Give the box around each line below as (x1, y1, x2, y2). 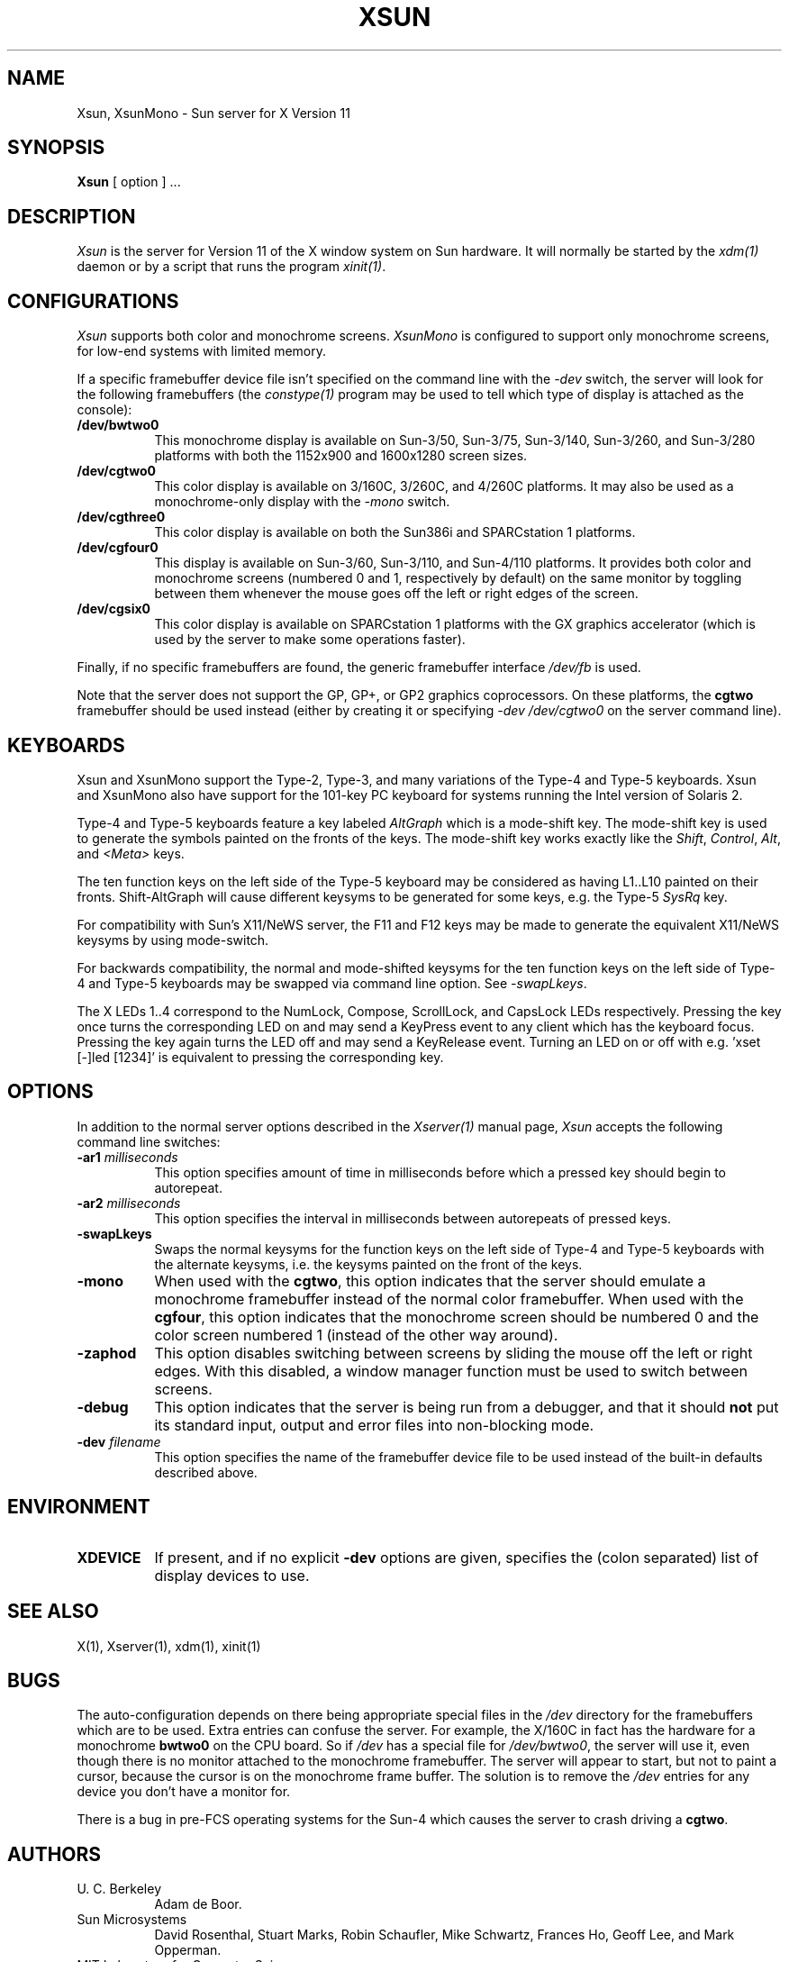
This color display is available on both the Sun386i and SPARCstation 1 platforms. (154, 524, 636, 540)
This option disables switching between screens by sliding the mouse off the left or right (154, 1343, 753, 1362)
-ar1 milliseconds (77, 1149, 178, 1165)
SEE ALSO (7, 1600, 99, 1623)
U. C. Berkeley (77, 1881, 161, 1897)
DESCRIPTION (7, 204, 136, 228)
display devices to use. (154, 1566, 310, 1585)
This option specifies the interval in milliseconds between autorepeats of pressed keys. (154, 1210, 672, 1226)
